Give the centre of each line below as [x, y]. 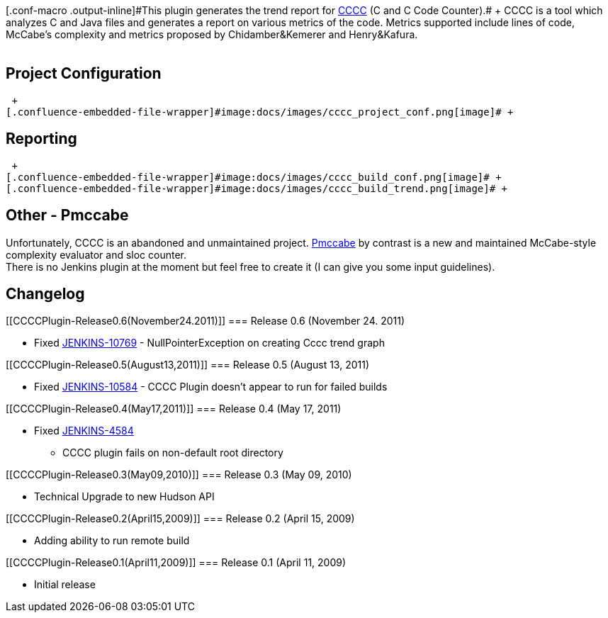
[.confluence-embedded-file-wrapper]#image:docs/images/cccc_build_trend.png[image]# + [257, 188]
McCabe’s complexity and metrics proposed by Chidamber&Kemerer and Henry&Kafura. [212, 34]
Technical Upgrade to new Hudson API [124, 497]
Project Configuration [84, 74]
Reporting [41, 139]
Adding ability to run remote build [112, 541]
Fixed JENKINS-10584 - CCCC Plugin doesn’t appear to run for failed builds [211, 387]
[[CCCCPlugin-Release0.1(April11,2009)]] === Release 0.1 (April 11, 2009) [176, 563]
